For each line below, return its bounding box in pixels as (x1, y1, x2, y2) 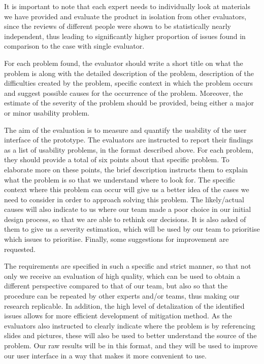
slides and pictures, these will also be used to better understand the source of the (4, 330, 257, 341)
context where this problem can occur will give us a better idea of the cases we (4, 184, 249, 195)
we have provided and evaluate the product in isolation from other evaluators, (4, 11, 247, 21)
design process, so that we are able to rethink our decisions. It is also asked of (4, 213, 246, 224)
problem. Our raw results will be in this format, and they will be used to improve (4, 340, 258, 350)
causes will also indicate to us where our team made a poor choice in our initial (4, 204, 251, 214)
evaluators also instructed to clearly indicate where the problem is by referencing (4, 320, 255, 331)
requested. (4, 243, 36, 254)
